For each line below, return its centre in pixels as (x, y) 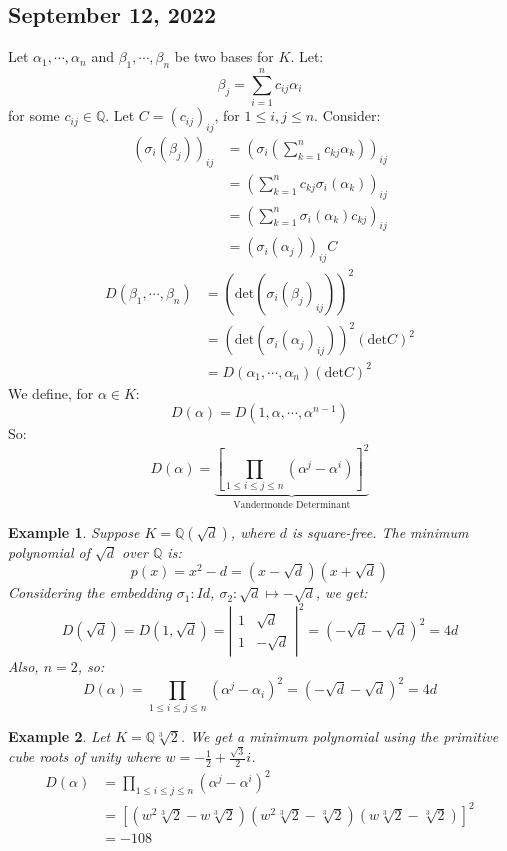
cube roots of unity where (84, 756)
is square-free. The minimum (380, 531)
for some (34, 115)
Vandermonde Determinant (292, 505)
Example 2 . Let (59, 735)
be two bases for (224, 56)
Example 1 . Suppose (74, 531)
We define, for (51, 392)
